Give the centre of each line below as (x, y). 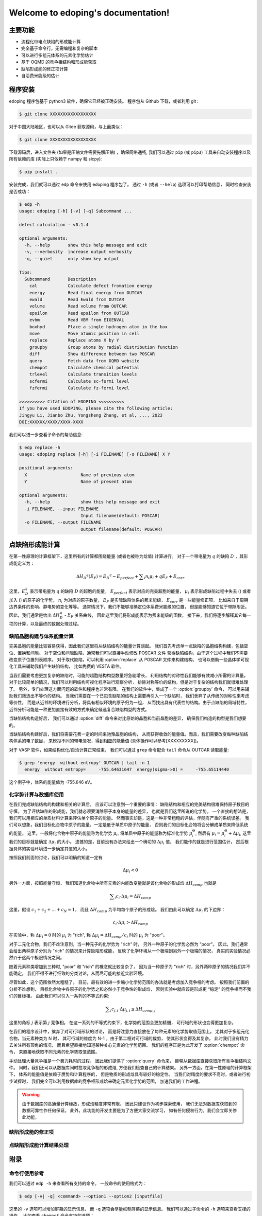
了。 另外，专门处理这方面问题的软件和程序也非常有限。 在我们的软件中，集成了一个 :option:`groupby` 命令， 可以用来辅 (129, 689)
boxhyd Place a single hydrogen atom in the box (98, 327)
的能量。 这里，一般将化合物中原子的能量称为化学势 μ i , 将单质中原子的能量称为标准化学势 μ (101, 833)
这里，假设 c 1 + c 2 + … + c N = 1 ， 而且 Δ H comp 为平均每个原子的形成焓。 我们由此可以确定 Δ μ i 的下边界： (117, 910)
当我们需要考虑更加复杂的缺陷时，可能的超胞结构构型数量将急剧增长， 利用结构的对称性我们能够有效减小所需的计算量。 (129, 675)
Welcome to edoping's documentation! (89, 13)
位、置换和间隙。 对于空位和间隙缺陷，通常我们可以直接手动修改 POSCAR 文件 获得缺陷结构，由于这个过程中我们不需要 (128, 653)
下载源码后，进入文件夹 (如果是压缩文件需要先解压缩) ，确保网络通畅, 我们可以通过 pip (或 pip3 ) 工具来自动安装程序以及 (130, 152)
